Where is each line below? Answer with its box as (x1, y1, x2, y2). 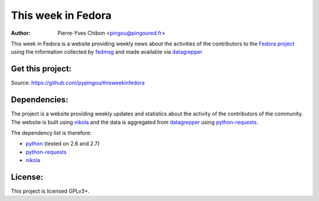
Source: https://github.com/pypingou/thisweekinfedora (11, 80, 145, 87)
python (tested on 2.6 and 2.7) (25, 140, 100, 147)
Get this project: (11, 64, 72, 74)
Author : (11, 29, 31, 37)
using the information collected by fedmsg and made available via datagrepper (11, 48, 203, 55)
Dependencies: (11, 95, 69, 105)
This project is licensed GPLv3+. (11, 187, 90, 195)
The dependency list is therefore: (11, 129, 92, 136)
